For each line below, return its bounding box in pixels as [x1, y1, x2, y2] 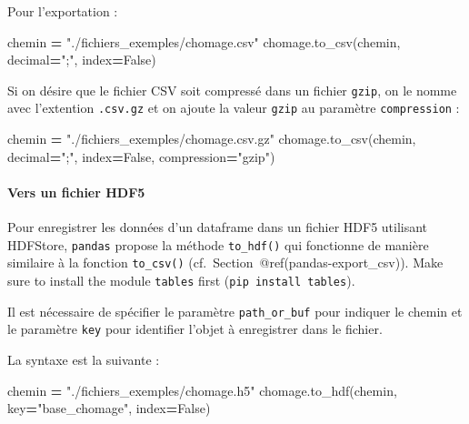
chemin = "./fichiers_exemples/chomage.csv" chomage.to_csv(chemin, [7, 32, 401, 51]
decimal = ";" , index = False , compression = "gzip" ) [7, 146, 275, 166]
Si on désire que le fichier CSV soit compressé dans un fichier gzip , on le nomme [7, 80, 457, 99]
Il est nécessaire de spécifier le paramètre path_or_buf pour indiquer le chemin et [7, 301, 463, 320]
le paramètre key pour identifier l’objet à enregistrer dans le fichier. [7, 319, 383, 338]
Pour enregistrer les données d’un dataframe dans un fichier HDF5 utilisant [7, 217, 428, 237]
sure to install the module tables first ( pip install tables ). [7, 270, 355, 289]
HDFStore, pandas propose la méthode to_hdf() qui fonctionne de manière [7, 235, 429, 254]
